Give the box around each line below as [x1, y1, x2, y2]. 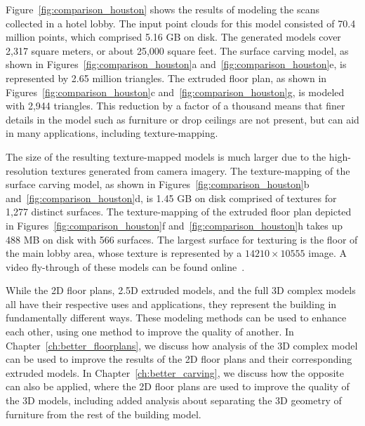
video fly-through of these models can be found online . [6, 259, 245, 274]
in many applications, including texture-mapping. [6, 126, 218, 140]
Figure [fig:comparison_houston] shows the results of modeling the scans [6, 2, 320, 16]
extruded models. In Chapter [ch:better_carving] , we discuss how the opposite [6, 365, 345, 380]
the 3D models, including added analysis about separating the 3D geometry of [6, 393, 342, 408]
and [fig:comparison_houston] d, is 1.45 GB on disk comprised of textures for [6, 190, 337, 205]
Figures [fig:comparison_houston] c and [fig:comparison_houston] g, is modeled [6, 84, 345, 99]
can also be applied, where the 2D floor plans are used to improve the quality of [6, 379, 350, 394]
